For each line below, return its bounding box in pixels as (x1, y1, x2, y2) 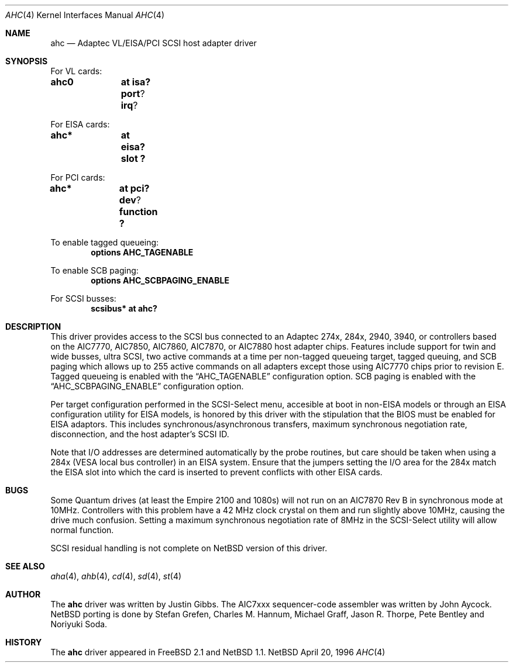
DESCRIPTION (5, 322, 61, 331)
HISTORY (5, 637, 42, 647)
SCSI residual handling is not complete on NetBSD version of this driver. (50, 543, 328, 553)
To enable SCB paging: (50, 265, 139, 275)
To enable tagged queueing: (50, 237, 159, 247)
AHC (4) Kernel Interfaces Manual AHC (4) (5, 10, 165, 20)
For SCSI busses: (50, 293, 116, 303)
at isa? (120, 76, 151, 88)
